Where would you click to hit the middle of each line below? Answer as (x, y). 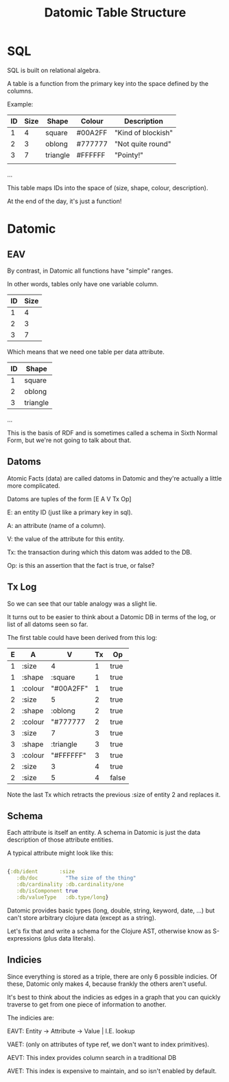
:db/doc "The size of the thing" (76, 878)
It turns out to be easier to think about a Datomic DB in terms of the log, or (112, 617)
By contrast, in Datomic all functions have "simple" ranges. (90, 270)
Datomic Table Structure (115, 13)
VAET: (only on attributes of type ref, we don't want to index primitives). (108, 1044)
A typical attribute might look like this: (60, 853)
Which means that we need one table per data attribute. (86, 352)
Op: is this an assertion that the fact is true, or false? (81, 565)
